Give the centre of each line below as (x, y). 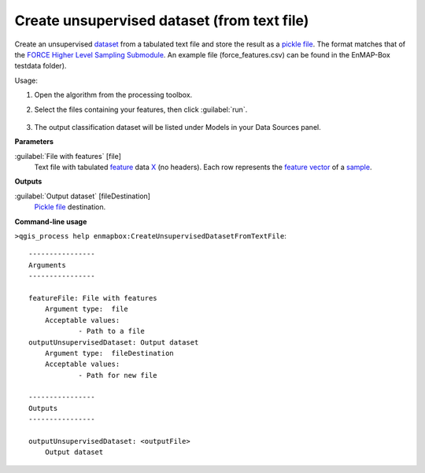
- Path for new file (118, 375)
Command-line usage (51, 221)
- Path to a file (112, 331)
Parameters (34, 142)
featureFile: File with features (93, 298)
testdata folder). (41, 66)
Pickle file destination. (70, 207)
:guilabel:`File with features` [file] (68, 156)
